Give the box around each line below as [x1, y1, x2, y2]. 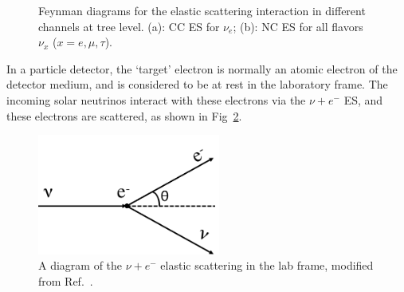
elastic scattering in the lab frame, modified [160, 257, 374, 274]
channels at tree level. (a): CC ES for [38, 18, 220, 34]
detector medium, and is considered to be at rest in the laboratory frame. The [6, 76, 388, 93]
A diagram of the [38, 257, 123, 274]
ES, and [343, 91, 383, 108]
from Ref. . [38, 272, 93, 289]
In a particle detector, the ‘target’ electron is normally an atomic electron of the [6, 60, 398, 77]
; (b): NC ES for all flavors [233, 18, 363, 34]
